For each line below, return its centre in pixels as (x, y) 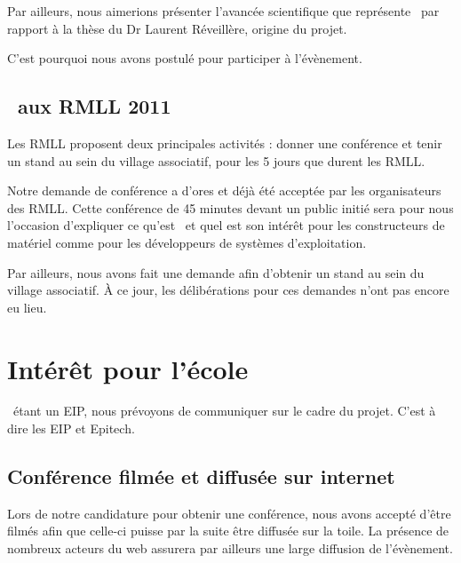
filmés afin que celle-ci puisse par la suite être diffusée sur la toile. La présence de (228, 531)
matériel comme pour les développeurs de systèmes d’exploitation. (187, 242)
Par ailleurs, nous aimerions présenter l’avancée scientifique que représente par (223, 11)
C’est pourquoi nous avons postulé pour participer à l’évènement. (185, 58)
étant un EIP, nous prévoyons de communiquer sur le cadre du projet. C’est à (224, 411)
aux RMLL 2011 (95, 106)
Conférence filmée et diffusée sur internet (201, 476)
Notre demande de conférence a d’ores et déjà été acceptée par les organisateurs (224, 190)
